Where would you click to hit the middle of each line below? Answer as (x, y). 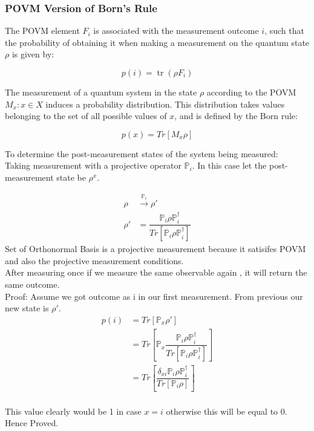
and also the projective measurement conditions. (94, 260)
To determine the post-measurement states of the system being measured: (142, 153)
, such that (284, 31)
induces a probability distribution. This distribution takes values (165, 104)
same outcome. (32, 284)
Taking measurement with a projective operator (93, 165)
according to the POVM (251, 92)
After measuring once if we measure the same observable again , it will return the (156, 272)
